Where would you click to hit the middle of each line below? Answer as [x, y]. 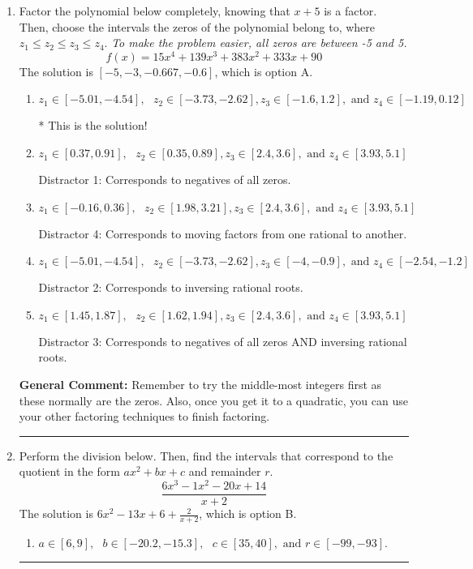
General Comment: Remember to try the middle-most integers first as [200, 385]
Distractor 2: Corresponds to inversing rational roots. [171, 287]
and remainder [225, 471]
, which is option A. [264, 71]
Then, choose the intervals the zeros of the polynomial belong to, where [197, 26]
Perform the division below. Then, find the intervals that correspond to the [206, 455]
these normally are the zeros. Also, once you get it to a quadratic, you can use [213, 400]
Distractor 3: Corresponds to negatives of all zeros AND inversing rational [223, 341]
